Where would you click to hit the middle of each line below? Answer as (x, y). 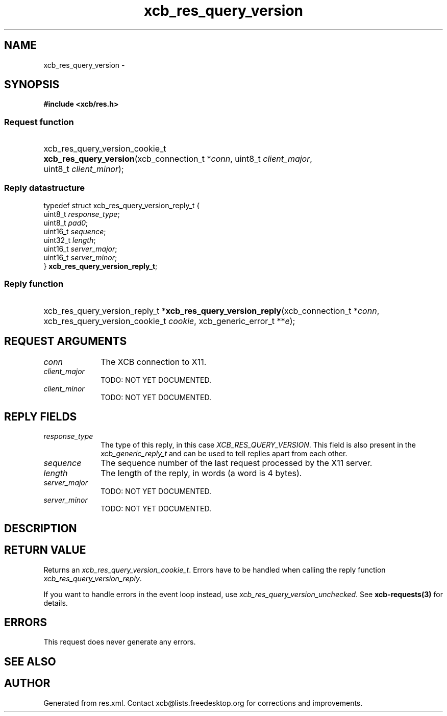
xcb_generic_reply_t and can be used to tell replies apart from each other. (224, 454)
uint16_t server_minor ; (80, 257)
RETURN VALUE (45, 550)
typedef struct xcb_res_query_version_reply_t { (122, 205)
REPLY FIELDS (41, 416)
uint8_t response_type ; (82, 214)
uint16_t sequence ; (75, 231)
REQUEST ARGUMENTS (66, 341)
